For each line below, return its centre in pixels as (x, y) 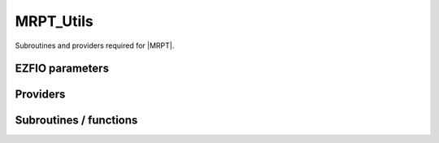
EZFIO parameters (62, 69)
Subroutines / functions (76, 121)
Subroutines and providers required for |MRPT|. (95, 45)
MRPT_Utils (54, 21)
